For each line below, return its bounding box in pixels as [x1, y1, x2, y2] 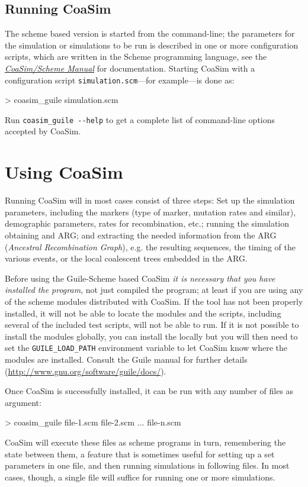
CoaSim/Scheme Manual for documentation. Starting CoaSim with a [5, 62, 255, 74]
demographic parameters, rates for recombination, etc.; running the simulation [5, 217, 290, 230]
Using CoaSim [5, 160, 123, 184]
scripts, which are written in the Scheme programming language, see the [5, 50, 267, 63]
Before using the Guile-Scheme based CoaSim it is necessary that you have [5, 272, 275, 284]
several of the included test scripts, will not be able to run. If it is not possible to [5, 318, 299, 331]
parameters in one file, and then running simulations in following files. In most [5, 459, 290, 472]
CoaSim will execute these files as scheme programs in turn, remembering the [5, 436, 286, 448]
